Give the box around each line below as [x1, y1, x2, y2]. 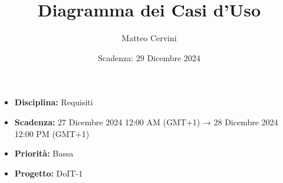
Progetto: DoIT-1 [14, 167, 83, 179]
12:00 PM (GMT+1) [14, 127, 90, 139]
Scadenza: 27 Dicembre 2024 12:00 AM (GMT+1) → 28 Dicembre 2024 [14, 115, 278, 128]
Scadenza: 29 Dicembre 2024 [98, 51, 200, 64]
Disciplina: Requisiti [14, 96, 93, 108]
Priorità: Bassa [14, 147, 74, 159]
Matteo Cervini [121, 32, 177, 44]
